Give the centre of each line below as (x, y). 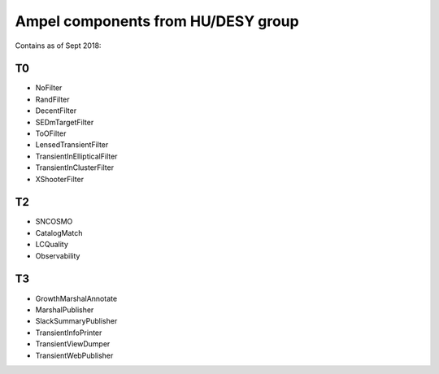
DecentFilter (56, 111)
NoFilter (49, 88)
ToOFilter (51, 133)
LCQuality (52, 245)
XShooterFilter (60, 179)
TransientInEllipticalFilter (76, 156)
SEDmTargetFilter (65, 122)
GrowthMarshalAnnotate (76, 298)
